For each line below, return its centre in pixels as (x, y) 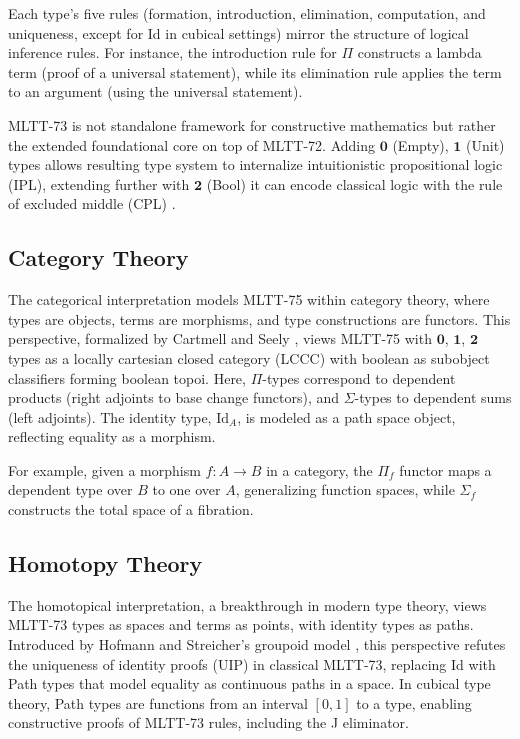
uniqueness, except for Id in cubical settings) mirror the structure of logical (238, 32)
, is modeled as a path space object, (346, 416)
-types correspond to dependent (359, 377)
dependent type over (70, 489)
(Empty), (420, 144)
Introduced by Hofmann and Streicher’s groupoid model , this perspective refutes (257, 644)
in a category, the (319, 469)
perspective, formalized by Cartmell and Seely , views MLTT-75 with (220, 338)
